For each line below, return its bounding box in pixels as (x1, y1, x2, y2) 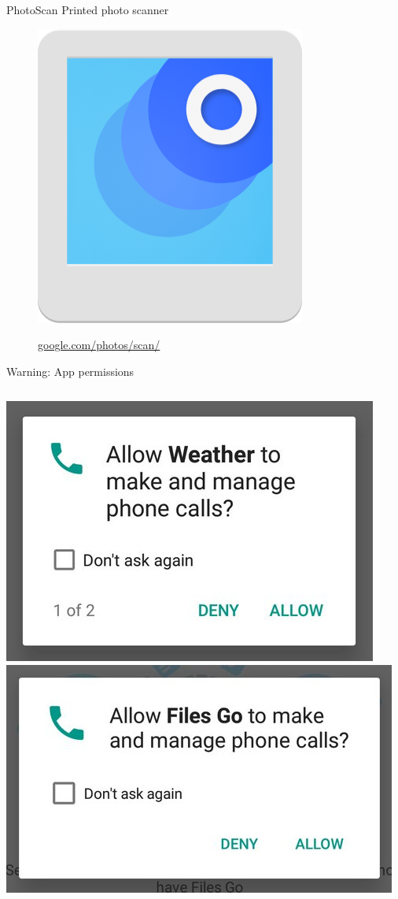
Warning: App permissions (6, 362, 135, 379)
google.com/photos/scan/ (38, 336, 160, 353)
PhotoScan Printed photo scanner (6, 2, 169, 17)
